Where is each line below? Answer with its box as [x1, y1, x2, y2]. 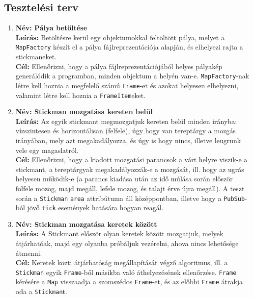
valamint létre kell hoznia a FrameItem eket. [15, 90, 146, 100]
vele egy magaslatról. [15, 145, 79, 155]
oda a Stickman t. [15, 286, 67, 297]
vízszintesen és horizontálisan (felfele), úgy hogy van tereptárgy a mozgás [15, 125, 236, 136]
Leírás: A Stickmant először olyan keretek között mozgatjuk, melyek [15, 228, 224, 239]
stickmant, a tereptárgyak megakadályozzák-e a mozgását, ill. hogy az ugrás [15, 164, 244, 174]
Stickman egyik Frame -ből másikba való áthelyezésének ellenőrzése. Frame [15, 267, 237, 277]
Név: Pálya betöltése [15, 23, 87, 33]
